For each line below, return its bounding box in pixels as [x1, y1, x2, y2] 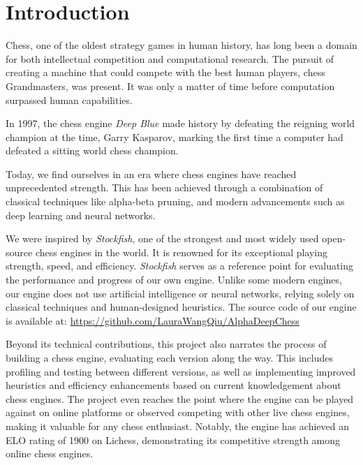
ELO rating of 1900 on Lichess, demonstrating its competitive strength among [6, 432, 341, 447]
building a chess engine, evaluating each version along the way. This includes [6, 350, 334, 364]
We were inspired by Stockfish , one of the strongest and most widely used [6, 231, 319, 246]
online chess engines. [6, 446, 94, 461]
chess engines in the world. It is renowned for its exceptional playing [35, 244, 328, 259]
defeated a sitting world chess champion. [6, 143, 179, 158]
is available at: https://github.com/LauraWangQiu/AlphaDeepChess [6, 313, 299, 327]
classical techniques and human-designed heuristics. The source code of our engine [6, 300, 357, 314]
